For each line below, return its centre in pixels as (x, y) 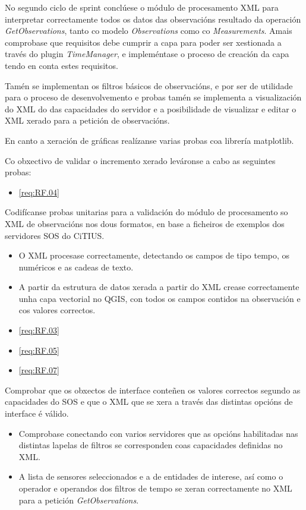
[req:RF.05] (39, 350)
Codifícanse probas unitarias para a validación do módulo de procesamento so (146, 212)
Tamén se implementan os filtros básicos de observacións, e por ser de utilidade (149, 85)
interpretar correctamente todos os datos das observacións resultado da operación (153, 19)
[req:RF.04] (39, 192)
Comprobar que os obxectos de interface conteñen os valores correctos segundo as (153, 390)
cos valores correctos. (57, 310)
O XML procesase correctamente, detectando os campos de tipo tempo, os (154, 255)
